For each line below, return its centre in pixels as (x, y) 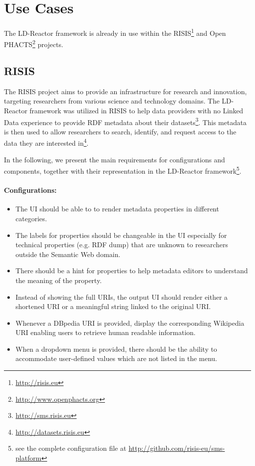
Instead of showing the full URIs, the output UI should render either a (122, 297)
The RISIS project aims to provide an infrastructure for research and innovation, (126, 91)
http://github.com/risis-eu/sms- (177, 448)
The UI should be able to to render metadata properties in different (117, 209)
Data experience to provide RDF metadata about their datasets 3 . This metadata (125, 121)
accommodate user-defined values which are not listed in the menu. (116, 358)
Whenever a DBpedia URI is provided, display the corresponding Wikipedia (130, 323)
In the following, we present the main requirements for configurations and (115, 159)
